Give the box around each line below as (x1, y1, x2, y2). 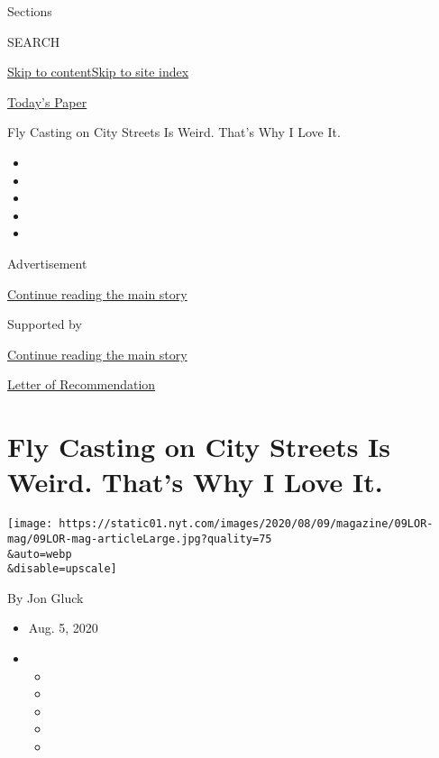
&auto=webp (7, 547, 72, 561)
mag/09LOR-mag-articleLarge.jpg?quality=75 (7, 532, 272, 545)
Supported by (7, 315, 82, 333)
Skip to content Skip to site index (7, 62, 189, 81)
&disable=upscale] (7, 562, 117, 576)
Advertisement (7, 253, 87, 272)
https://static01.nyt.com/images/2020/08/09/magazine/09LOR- (59, 517, 434, 531)
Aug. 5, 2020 (28, 618, 98, 637)
